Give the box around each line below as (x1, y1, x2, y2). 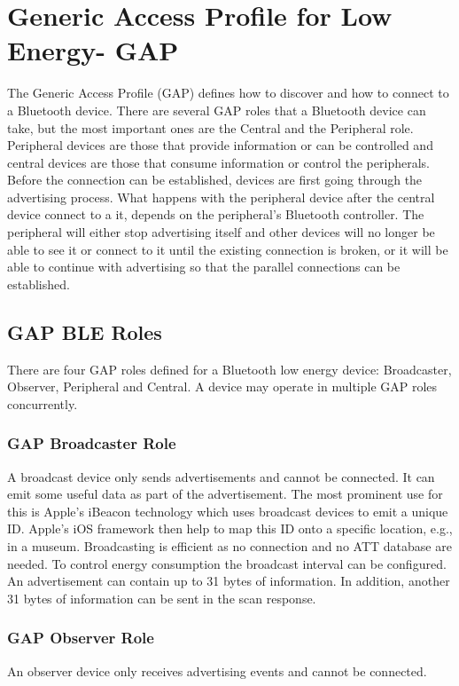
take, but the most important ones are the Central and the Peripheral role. (7, 118, 414, 137)
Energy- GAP (7, 32, 179, 68)
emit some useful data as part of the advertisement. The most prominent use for (7, 485, 443, 503)
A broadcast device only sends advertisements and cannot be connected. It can (7, 467, 435, 485)
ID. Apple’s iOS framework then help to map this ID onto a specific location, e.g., (7, 519, 453, 538)
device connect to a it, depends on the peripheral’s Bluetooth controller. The (7, 205, 424, 224)
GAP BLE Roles (7, 318, 162, 345)
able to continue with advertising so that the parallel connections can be (7, 257, 401, 276)
